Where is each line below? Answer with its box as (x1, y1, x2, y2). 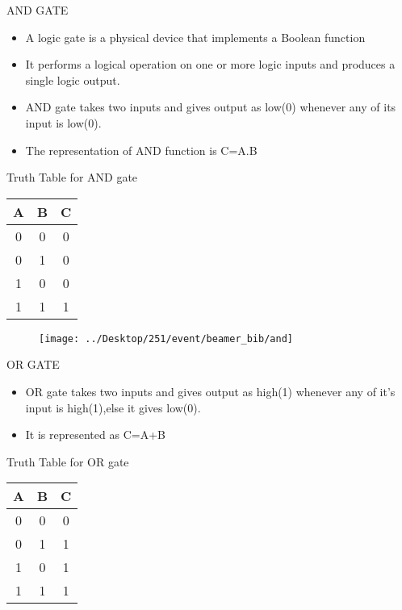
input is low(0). (25, 114, 102, 131)
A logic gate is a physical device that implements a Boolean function (25, 28, 366, 45)
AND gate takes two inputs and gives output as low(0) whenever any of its (25, 98, 396, 115)
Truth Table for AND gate (6, 169, 138, 186)
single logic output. (25, 71, 120, 88)
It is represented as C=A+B (25, 426, 165, 443)
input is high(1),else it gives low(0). (25, 399, 201, 416)
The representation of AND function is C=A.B (25, 141, 258, 158)
